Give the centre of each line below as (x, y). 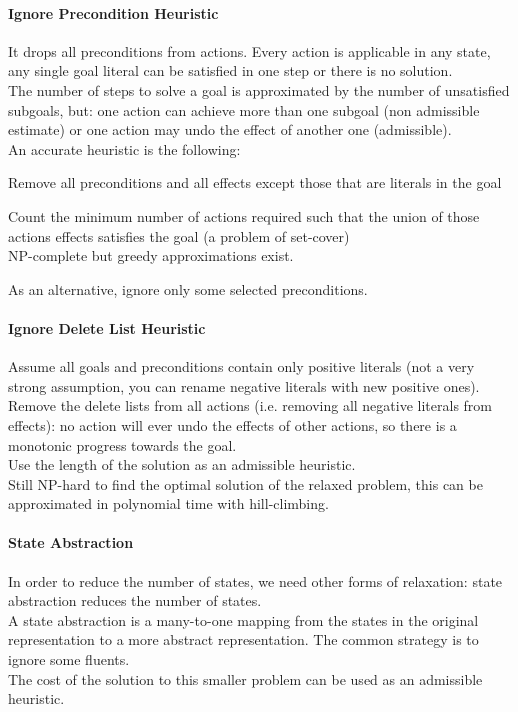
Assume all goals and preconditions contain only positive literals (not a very (241, 366)
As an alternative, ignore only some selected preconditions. (188, 288)
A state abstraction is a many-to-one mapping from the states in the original (243, 619)
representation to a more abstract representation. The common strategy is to (243, 639)
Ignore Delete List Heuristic (107, 327)
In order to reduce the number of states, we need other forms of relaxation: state (255, 580)
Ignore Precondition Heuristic (113, 12)
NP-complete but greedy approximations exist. (151, 255)
